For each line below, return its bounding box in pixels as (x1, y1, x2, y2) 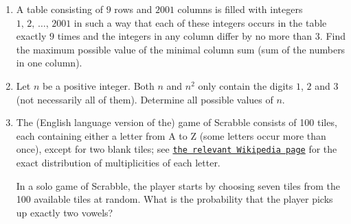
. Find (319, 29, 346, 43)
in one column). (16, 55, 82, 70)
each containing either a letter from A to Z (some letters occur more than (16, 128, 326, 142)
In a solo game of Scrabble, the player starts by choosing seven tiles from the (16, 178, 340, 192)
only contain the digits (198, 78, 293, 92)
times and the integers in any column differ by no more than (57, 29, 313, 43)
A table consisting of (16, 2, 103, 16)
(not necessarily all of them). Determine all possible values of (16, 92, 273, 106)
